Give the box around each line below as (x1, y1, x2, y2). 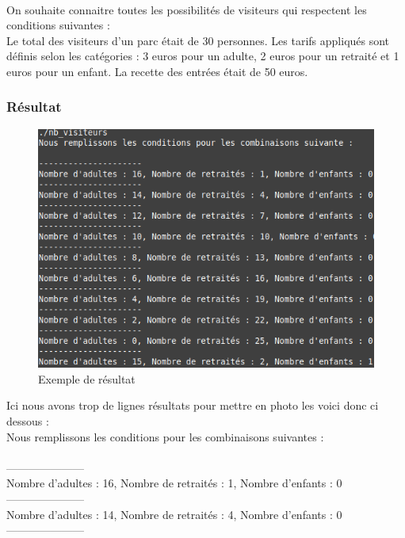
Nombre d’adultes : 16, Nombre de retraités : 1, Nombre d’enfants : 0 (6, 475, 342, 491)
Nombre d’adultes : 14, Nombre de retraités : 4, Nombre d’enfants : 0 (6, 506, 342, 522)
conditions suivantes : (6, 17, 110, 33)
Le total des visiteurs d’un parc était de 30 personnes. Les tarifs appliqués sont (6, 32, 390, 48)
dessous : (6, 413, 49, 429)
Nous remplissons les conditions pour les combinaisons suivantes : (6, 428, 324, 445)
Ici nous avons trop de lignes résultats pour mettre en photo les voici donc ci (6, 397, 379, 414)
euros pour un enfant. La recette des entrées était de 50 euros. (6, 63, 308, 79)
